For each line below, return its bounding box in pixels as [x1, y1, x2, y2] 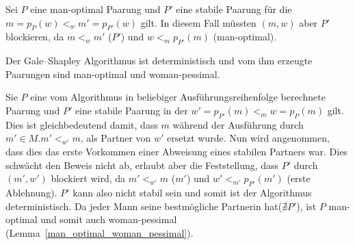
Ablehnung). [5, 185, 57, 199]
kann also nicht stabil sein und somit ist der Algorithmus [73, 185, 312, 199]
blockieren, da [5, 29, 64, 44]
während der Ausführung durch [172, 117, 304, 131]
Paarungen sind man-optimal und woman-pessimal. [5, 66, 220, 81]
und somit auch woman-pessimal [40, 212, 177, 227]
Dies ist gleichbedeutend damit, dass [5, 117, 158, 131]
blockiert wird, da [51, 171, 126, 185]
